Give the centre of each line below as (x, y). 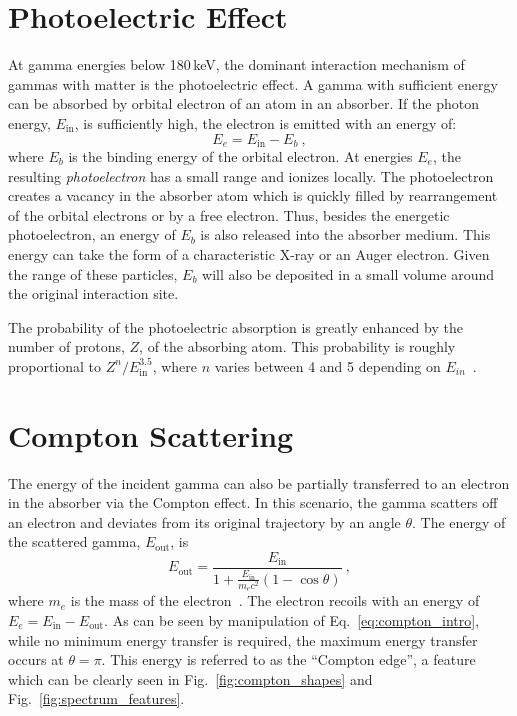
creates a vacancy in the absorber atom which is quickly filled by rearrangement (253, 195)
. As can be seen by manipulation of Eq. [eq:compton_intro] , (292, 619)
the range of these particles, (93, 273)
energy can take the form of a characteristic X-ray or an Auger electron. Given (249, 253)
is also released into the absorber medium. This (345, 234)
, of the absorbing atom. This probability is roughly (297, 346)
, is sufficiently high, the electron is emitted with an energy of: (265, 122)
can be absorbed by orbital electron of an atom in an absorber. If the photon (243, 103)
